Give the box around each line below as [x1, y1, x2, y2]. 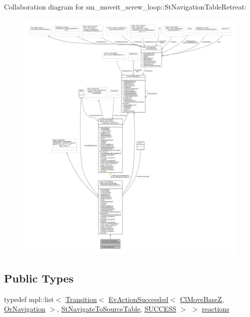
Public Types [4, 270, 74, 286]
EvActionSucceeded [108, 293, 168, 304]
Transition [65, 293, 97, 304]
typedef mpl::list [4, 293, 54, 304]
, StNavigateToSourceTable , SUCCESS [57, 303, 176, 314]
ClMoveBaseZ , [179, 293, 224, 304]
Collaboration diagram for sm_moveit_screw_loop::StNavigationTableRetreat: [4, 1, 246, 11]
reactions [201, 303, 229, 314]
